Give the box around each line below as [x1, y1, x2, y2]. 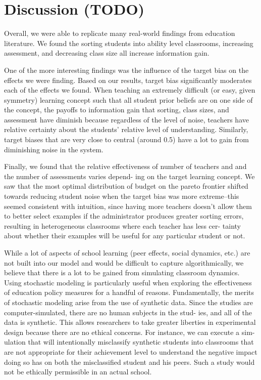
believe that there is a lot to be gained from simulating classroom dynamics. [4, 267, 240, 278]
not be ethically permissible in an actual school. [4, 366, 152, 377]
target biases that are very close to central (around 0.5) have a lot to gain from [4, 134, 249, 145]
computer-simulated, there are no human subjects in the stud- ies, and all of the [4, 307, 252, 317]
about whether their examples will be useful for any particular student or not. [4, 230, 245, 241]
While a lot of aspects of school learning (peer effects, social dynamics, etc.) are [4, 247, 250, 258]
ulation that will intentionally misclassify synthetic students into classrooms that [4, 336, 254, 347]
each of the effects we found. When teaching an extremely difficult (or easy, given [4, 85, 255, 95]
